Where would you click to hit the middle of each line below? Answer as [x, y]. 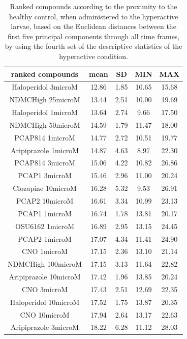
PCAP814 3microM [45, 163]
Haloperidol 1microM [45, 112]
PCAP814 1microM [45, 137]
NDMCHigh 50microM [45, 124]
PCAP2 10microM [45, 201]
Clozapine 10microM [45, 188]
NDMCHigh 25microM [45, 100]
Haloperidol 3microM [45, 87]
